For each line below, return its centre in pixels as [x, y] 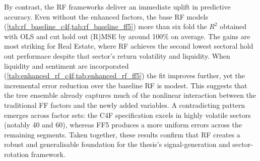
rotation [17, 154]
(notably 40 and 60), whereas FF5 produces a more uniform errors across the [123, 125]
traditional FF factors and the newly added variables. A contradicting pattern [124, 105]
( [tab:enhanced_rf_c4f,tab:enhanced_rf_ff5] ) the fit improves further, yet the [124, 75]
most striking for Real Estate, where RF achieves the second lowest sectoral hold [129, 46]
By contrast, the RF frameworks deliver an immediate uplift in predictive [117, 7]
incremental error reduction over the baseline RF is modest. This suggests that [126, 85]
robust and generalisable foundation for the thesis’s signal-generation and [117, 144]
